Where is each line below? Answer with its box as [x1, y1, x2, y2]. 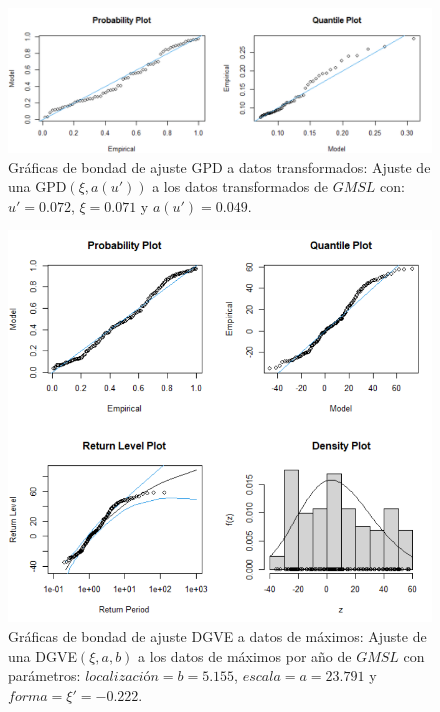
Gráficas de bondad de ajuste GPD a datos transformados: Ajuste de [8, 156, 431, 177]
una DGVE [8, 645, 77, 666]
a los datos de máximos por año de [138, 645, 352, 666]
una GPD [8, 176, 67, 197]
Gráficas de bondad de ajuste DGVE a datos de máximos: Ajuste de [8, 625, 427, 646]
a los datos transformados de [152, 176, 328, 197]
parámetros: [8, 665, 81, 686]
